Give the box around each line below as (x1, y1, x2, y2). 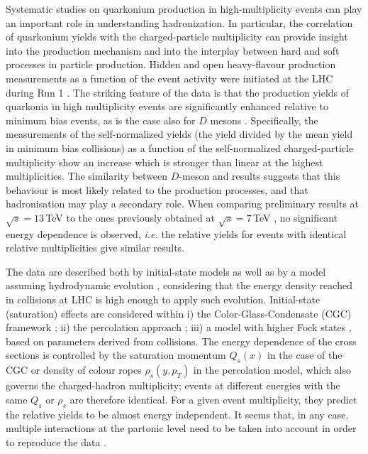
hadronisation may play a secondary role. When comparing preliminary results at (6, 196, 359, 211)
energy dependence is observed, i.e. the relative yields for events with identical (6, 226, 347, 241)
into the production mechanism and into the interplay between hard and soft (6, 43, 340, 58)
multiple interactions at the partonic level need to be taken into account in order (6, 421, 357, 436)
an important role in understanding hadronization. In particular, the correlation (6, 15, 353, 30)
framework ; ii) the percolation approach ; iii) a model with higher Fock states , (6, 320, 352, 335)
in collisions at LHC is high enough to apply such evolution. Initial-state (6, 292, 320, 307)
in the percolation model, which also (193, 362, 351, 377)
